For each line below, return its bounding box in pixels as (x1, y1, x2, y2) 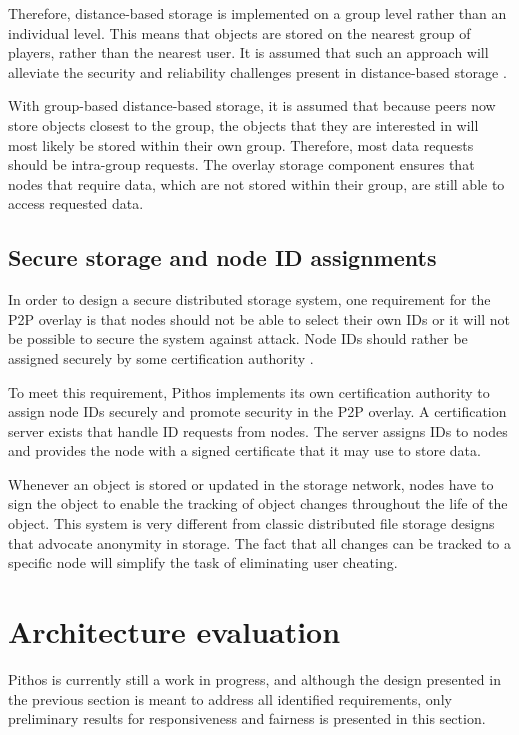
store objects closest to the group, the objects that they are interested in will (8, 114, 479, 135)
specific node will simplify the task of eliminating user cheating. (8, 552, 398, 573)
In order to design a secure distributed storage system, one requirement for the (8, 289, 491, 310)
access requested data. (8, 193, 144, 214)
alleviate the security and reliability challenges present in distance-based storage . (8, 61, 507, 82)
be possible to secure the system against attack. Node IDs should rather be (8, 328, 468, 349)
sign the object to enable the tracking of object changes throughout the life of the (8, 493, 508, 514)
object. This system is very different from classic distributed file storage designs (8, 513, 495, 534)
